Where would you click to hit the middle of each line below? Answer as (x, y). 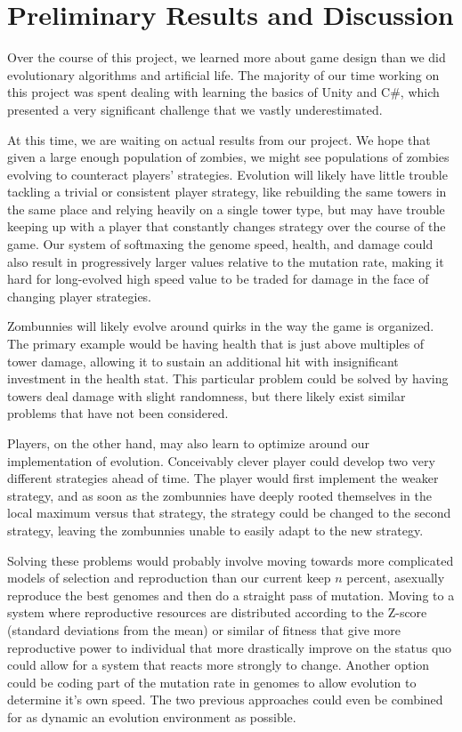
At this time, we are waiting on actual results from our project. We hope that (219, 139)
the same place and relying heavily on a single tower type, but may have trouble (226, 209)
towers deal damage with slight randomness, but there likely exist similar (207, 395)
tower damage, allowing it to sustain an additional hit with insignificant (203, 361)
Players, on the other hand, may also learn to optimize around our (188, 443)
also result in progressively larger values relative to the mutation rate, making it (226, 261)
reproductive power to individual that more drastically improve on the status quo (230, 647)
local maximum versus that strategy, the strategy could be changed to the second (229, 513)
